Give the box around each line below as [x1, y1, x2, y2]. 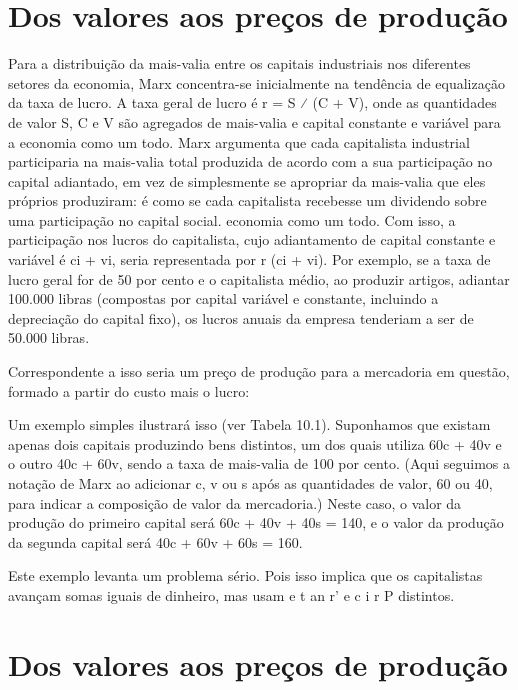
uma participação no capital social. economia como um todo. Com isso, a [8, 209, 456, 230]
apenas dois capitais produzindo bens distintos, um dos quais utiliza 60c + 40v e [8, 433, 502, 454]
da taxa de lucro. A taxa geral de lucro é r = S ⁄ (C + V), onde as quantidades [8, 92, 497, 113]
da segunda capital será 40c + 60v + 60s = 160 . [8, 531, 303, 552]
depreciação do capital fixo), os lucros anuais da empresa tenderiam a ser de [8, 307, 474, 328]
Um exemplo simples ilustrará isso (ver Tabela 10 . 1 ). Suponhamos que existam [8, 414, 491, 435]
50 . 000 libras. [8, 327, 90, 348]
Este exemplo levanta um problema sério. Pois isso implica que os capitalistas [8, 565, 483, 586]
